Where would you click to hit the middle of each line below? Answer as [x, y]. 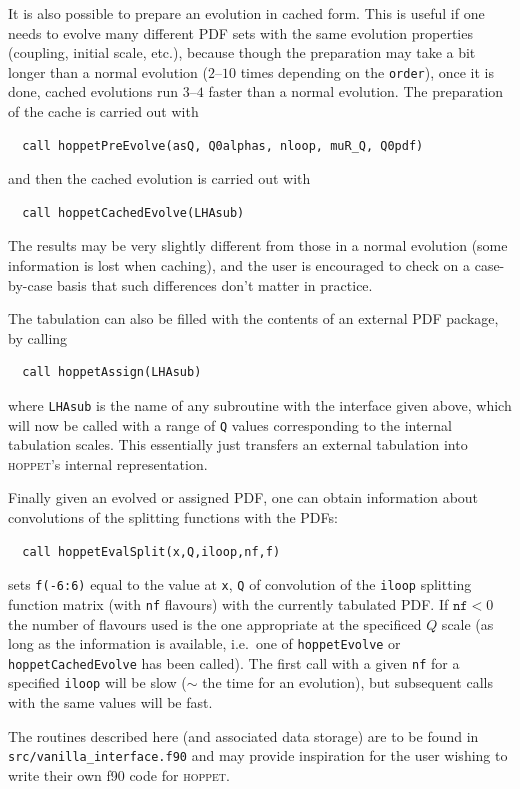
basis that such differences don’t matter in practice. [215, 284]
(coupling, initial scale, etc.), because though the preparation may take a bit [242, 52]
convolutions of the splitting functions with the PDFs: [173, 517]
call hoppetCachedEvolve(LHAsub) [133, 212]
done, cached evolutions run [93, 91]
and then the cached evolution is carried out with [159, 178]
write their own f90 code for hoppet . [119, 774]
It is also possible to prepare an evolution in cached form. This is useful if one [246, 13]
